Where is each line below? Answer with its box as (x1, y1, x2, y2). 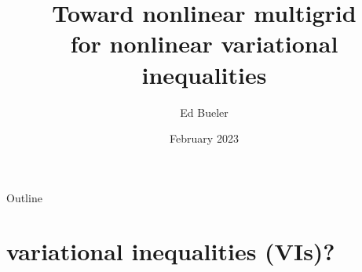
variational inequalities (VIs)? (6, 235, 335, 267)
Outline (6, 189, 42, 205)
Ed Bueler (180, 103, 229, 120)
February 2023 (170, 130, 239, 147)
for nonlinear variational (70, 27, 338, 60)
